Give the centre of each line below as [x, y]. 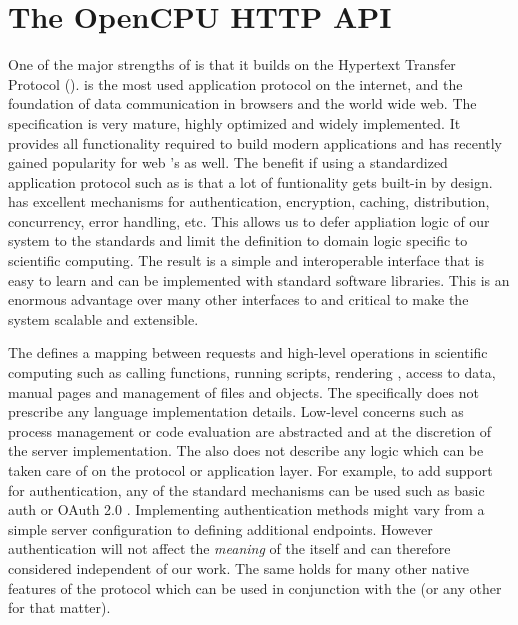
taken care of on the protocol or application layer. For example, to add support [250, 470]
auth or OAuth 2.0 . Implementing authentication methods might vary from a [246, 509]
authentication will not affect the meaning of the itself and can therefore [229, 548]
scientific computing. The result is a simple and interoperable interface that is [246, 260]
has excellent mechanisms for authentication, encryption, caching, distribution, [249, 201]
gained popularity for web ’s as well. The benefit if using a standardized [228, 162]
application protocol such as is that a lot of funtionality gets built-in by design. [250, 181]
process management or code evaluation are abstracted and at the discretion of [250, 430]
